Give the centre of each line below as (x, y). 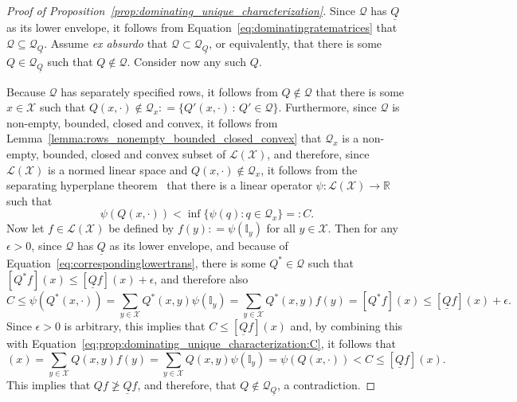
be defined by (141, 228)
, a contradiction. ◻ (326, 385)
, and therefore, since (318, 153)
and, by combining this (347, 326)
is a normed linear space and (118, 169)
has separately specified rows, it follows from (169, 91)
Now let (25, 228)
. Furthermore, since (327, 107)
